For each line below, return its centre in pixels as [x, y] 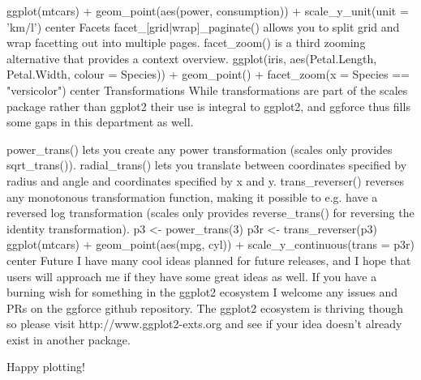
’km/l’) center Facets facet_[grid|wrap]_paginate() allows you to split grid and [203, 26]
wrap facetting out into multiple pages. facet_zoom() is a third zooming [186, 43]
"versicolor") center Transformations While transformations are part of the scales [207, 90]
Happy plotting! [46, 367]
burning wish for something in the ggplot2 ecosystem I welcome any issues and [202, 292]
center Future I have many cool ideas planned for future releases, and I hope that [209, 260]
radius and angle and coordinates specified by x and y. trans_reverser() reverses [206, 180]
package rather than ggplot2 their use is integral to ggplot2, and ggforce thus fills [208, 106]
